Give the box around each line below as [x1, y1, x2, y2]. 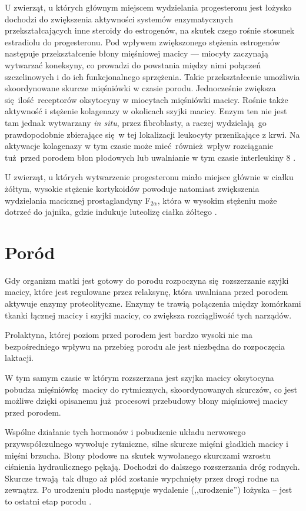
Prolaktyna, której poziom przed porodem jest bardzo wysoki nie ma [5, 328, 252, 341]
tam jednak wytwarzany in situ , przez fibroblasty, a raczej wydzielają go [5, 116, 267, 128]
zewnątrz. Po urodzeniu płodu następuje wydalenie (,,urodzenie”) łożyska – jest [5, 483, 292, 496]
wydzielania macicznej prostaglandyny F [5, 194, 151, 206]
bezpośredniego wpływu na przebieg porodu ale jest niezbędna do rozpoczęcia [5, 340, 285, 352]
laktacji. [5, 351, 34, 364]
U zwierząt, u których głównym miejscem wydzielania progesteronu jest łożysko [5, 1, 292, 13]
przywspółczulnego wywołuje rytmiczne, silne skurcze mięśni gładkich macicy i [5, 437, 288, 449]
